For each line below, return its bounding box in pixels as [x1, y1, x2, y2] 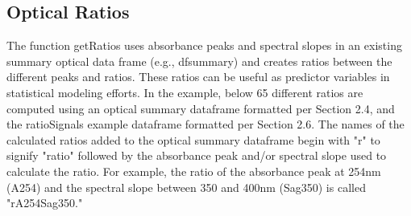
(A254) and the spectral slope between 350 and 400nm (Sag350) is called [6, 178, 366, 195]
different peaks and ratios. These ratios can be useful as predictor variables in [6, 68, 390, 85]
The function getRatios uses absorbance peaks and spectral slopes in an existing [6, 37, 402, 54]
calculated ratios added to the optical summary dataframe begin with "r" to [6, 131, 380, 148]
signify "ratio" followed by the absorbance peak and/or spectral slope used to [6, 147, 387, 164]
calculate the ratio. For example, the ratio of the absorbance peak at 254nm [6, 162, 381, 179]
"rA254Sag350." [6, 194, 83, 211]
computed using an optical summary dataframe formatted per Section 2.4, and [6, 100, 395, 116]
